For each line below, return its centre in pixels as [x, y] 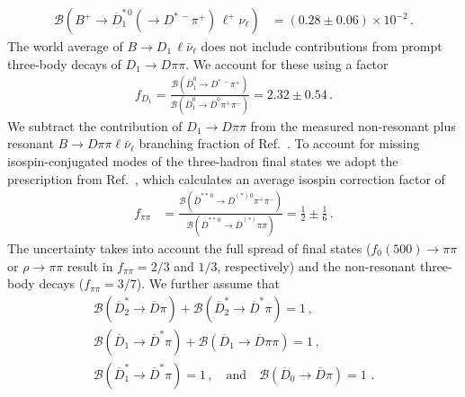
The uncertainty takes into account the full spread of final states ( [189, 247]
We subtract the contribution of [95, 125]
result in [90, 265]
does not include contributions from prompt [322, 46]
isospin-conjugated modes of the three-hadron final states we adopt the [203, 161]
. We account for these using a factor [287, 63]
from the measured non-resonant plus [353, 125]
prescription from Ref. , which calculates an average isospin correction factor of [226, 178]
